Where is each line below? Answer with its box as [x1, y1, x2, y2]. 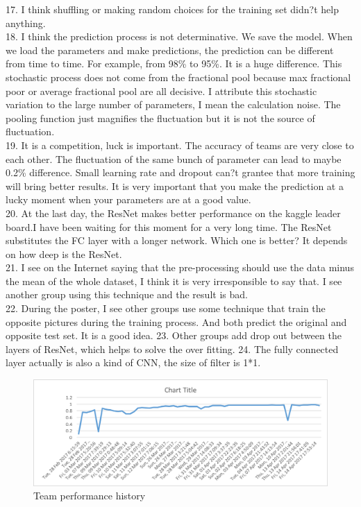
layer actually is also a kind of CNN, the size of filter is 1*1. [6, 355, 261, 370]
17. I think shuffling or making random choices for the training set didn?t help [6, 2, 339, 16]
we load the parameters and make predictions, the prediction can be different [6, 42, 334, 57]
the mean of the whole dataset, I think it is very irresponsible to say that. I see [6, 273, 342, 288]
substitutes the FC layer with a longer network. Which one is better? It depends [6, 233, 348, 248]
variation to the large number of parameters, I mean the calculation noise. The [6, 97, 341, 112]
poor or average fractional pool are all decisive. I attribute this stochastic [6, 83, 317, 98]
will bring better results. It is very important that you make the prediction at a [6, 178, 344, 193]
